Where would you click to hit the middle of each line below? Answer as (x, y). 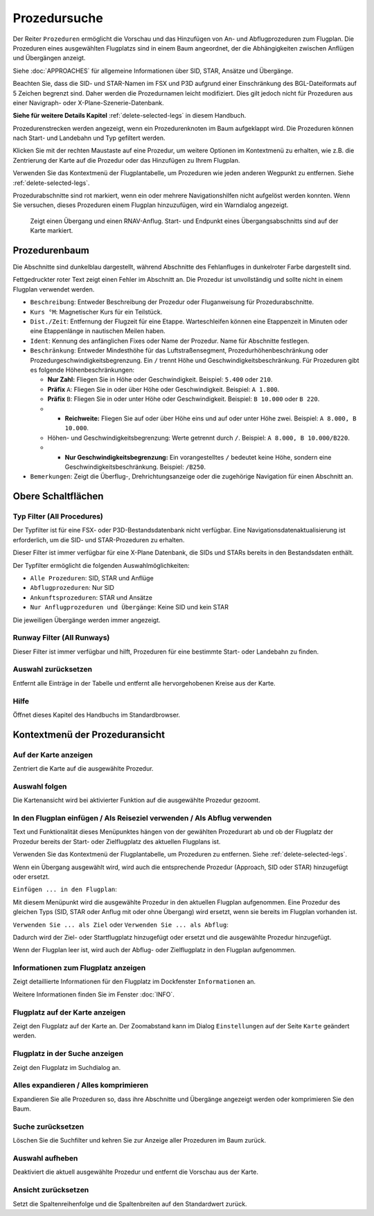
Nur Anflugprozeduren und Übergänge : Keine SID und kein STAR (129, 607)
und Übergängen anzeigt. (49, 58)
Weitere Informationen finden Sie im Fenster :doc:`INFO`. (93, 994)
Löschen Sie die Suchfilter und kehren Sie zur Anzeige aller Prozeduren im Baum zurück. (140, 1141)
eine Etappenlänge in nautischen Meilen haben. (98, 331)
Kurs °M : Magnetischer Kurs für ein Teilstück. (96, 312)
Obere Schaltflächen (58, 496)
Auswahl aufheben (45, 1158)
